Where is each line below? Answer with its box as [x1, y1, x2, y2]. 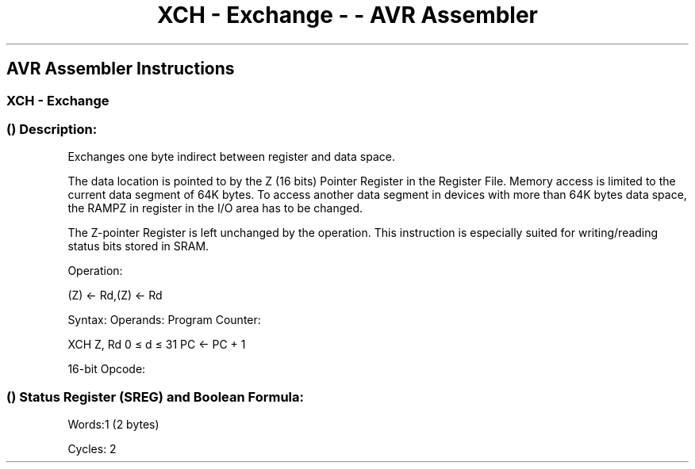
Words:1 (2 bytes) [67, 418, 159, 432]
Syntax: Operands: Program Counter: [67, 313, 261, 327]
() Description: [6, 120, 98, 137]
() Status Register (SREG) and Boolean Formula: [6, 388, 305, 405]
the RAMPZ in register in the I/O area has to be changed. [67, 201, 363, 215]
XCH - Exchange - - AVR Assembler [156, 2, 539, 29]
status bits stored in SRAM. [67, 239, 209, 254]
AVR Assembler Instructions [6, 59, 235, 79]
